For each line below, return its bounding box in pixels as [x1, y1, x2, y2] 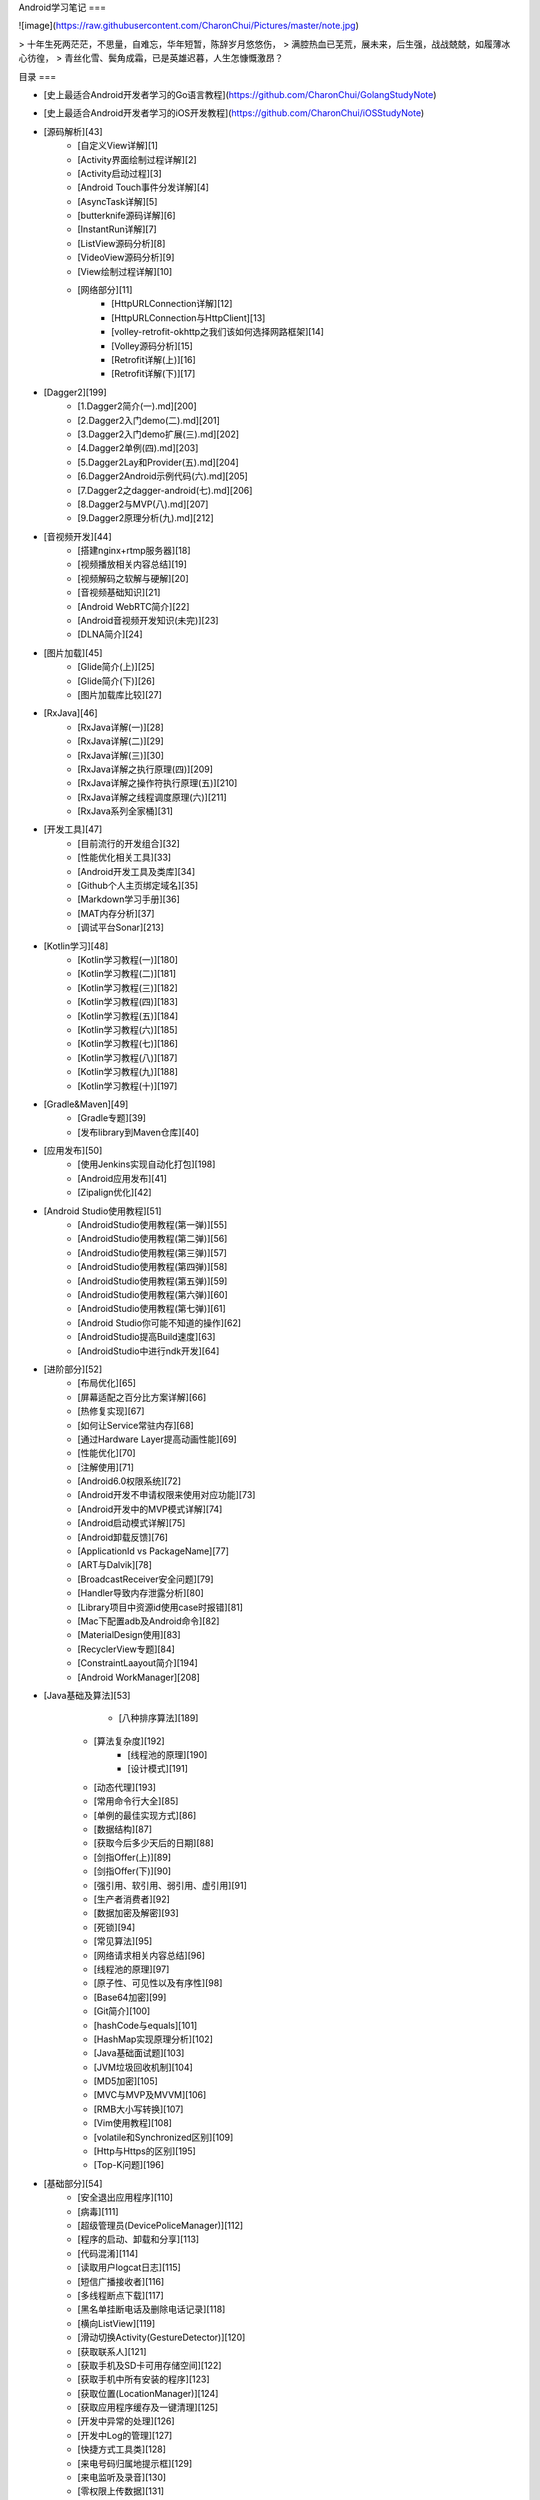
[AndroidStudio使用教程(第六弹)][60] [77, 1288, 229, 1300]
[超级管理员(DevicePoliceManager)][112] [77, 2219, 244, 2231]
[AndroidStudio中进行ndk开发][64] [77, 1345, 220, 1357]
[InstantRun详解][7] [77, 223, 157, 235]
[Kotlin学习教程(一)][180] [77, 954, 179, 965]
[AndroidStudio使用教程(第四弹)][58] [77, 1261, 228, 1273]
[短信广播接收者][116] [77, 2275, 165, 2287]
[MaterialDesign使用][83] [77, 1629, 181, 1641]
